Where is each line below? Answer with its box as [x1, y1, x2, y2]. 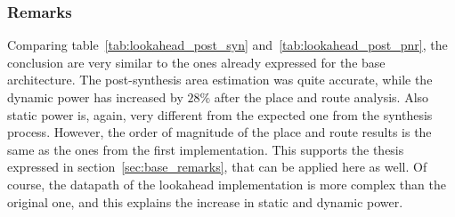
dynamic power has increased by [7, 88, 183, 106]
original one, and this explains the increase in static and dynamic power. [7, 192, 403, 211]
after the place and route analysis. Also [214, 88, 429, 106]
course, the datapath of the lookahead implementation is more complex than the [7, 174, 446, 193]
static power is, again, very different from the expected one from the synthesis [7, 105, 433, 124]
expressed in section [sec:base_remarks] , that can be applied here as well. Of [7, 157, 427, 176]
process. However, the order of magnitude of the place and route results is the [7, 123, 432, 141]
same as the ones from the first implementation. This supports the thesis [7, 140, 404, 158]
